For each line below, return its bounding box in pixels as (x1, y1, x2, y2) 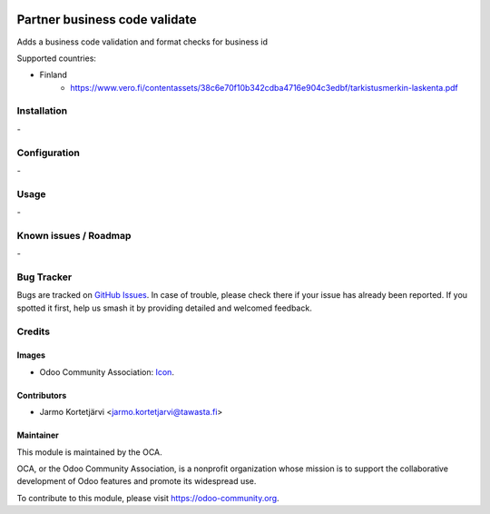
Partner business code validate (16, 12, 197, 27)
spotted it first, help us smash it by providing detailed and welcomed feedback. (16, 302, 312, 313)
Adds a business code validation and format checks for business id (16, 36, 268, 47)
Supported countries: (16, 53, 97, 64)
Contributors (16, 390, 67, 400)
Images (16, 350, 45, 361)
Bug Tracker (16, 271, 73, 283)
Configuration (16, 146, 81, 159)
